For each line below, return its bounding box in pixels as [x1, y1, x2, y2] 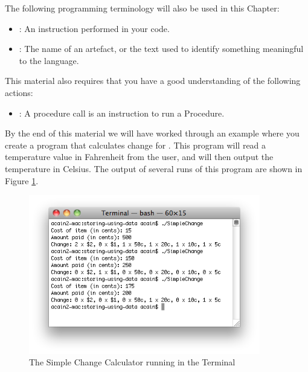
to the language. [19, 54, 79, 66]
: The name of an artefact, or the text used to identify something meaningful [19, 42, 304, 55]
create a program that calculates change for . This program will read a [5, 138, 266, 151]
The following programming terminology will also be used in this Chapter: [5, 2, 280, 14]
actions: [5, 86, 33, 98]
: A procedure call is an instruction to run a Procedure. [19, 106, 225, 119]
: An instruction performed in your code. [19, 22, 170, 34]
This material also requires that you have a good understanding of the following [5, 74, 301, 87]
